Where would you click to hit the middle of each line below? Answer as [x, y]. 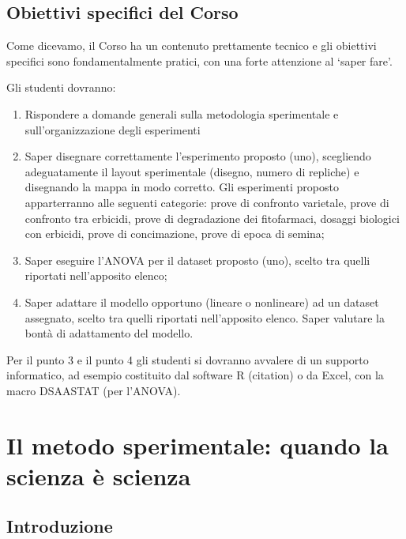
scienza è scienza [99, 475]
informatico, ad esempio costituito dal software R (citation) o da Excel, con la [195, 375]
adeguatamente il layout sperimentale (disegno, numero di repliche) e [192, 171]
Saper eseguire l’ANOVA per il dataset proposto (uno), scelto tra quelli [197, 260]
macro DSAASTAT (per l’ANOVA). [94, 390]
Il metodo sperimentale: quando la [197, 445]
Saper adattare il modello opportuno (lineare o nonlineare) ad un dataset [202, 302]
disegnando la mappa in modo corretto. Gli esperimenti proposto [182, 187]
